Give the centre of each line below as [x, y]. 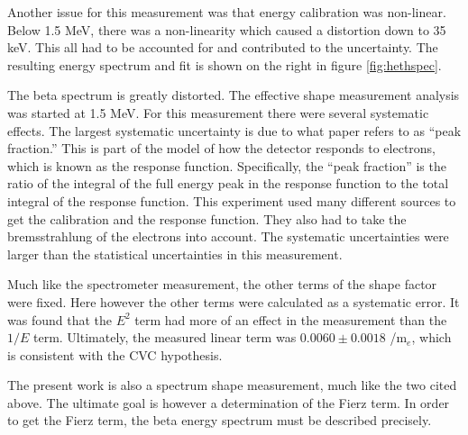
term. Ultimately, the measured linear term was [165, 337]
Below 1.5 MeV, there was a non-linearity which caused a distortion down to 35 [227, 29]
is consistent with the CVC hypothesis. [115, 354]
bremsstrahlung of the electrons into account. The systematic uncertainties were [228, 236]
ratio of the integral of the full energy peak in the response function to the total [228, 183]
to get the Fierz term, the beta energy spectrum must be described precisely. [220, 420]
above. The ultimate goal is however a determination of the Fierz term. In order [229, 402]
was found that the [60, 319]
